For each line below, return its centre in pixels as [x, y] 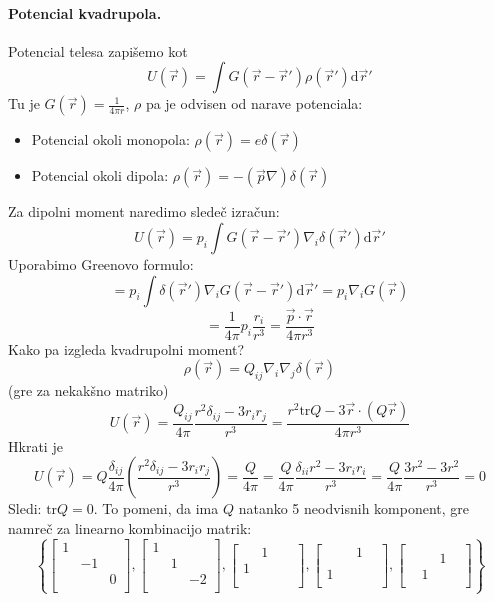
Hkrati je [35, 445]
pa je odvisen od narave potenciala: [254, 103]
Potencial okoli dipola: [100, 175]
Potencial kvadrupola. [85, 12]
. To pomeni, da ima [156, 508]
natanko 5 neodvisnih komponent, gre [354, 508]
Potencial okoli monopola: [110, 139]
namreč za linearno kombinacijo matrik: [130, 528]
